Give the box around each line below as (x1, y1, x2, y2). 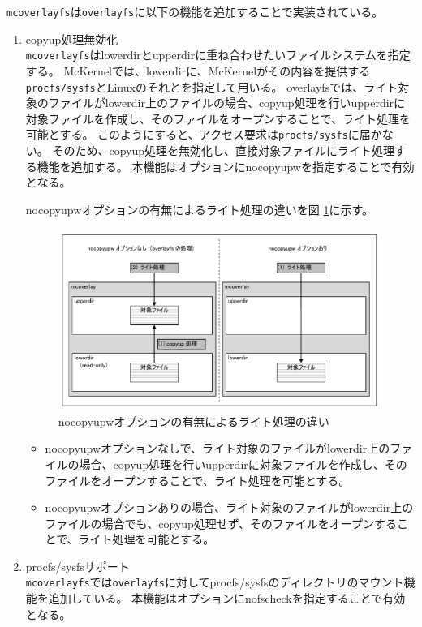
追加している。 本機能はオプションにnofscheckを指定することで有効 (48, 590, 406, 607)
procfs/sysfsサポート (25, 557, 130, 574)
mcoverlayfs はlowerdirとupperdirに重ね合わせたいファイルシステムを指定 (25, 46, 411, 63)
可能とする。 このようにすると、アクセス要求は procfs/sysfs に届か (25, 126, 382, 143)
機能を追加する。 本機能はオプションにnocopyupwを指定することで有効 (37, 157, 415, 174)
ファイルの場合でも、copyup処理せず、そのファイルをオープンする (45, 514, 397, 531)
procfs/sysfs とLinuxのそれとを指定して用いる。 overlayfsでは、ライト (25, 78, 398, 95)
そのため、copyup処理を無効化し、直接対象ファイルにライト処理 (52, 142, 395, 158)
